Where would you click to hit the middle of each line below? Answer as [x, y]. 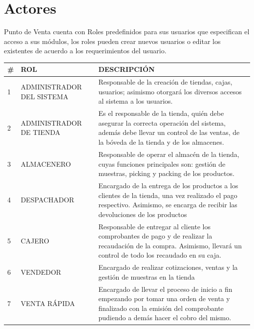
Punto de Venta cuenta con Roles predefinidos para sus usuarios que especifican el [127, 32]
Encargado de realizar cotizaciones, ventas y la [168, 267]
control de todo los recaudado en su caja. [160, 255]
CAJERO [35, 240]
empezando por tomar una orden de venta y [164, 298]
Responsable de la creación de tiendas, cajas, [165, 82]
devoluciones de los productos [143, 214]
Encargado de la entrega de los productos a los [168, 185]
